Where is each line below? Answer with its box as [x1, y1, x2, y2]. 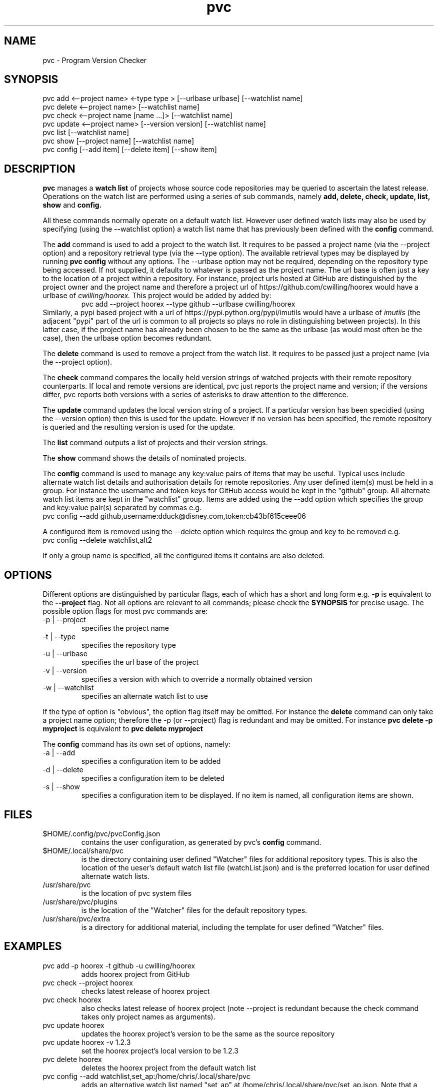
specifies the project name [81, 624, 169, 633]
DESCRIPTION [4, 162, 75, 175]
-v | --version [42, 666, 87, 675]
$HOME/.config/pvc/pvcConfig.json [42, 829, 160, 838]
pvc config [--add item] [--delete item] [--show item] [42, 145, 217, 154]
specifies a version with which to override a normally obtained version [81, 675, 312, 684]
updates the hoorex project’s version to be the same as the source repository [81, 1029, 335, 1038]
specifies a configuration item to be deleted [81, 774, 225, 783]
